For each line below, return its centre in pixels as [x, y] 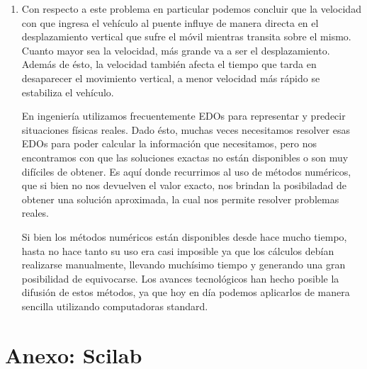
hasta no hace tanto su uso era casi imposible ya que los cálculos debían [178, 250]
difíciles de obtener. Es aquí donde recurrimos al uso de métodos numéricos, [186, 171]
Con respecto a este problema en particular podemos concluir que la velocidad [191, 8]
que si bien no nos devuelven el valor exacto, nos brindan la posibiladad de [184, 185]
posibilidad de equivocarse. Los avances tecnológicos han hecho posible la [180, 278]
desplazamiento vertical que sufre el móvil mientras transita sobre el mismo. [186, 36]
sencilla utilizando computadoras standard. [115, 306]
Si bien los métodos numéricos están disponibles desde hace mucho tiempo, [184, 236]
